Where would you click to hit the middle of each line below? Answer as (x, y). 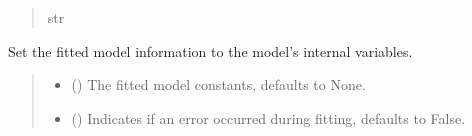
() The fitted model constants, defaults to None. (218, 84)
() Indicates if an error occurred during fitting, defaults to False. (268, 117)
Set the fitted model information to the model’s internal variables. (210, 50)
